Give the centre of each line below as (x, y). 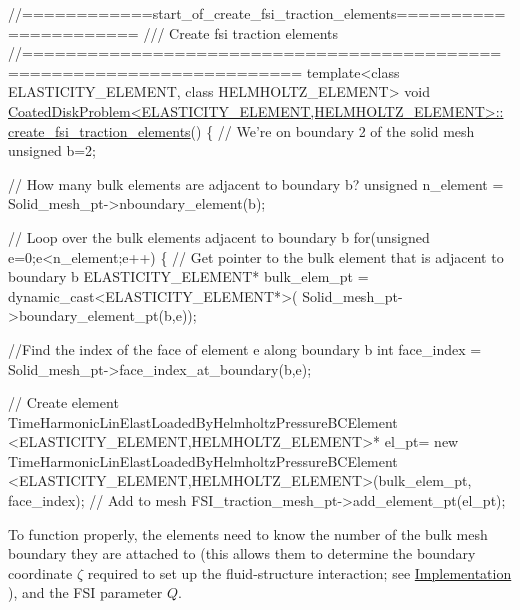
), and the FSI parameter (85, 592)
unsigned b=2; (52, 150)
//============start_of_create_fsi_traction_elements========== (257, 13)
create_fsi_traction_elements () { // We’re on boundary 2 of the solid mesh (241, 130)
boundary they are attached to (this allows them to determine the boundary (242, 553)
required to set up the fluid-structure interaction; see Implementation (299, 572)
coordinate (40, 572)
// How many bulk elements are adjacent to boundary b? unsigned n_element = (256, 183)
